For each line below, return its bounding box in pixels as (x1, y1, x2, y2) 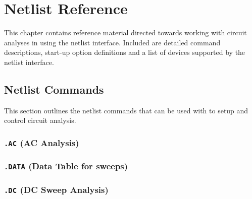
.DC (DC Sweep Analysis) (4, 183, 109, 195)
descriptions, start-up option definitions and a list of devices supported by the (4, 47, 245, 57)
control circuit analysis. (4, 115, 76, 125)
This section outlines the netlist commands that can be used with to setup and (4, 105, 248, 115)
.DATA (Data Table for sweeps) (4, 160, 128, 172)
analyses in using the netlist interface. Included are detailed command (4, 37, 221, 47)
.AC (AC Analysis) (4, 136, 79, 149)
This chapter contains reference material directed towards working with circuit (4, 27, 247, 38)
